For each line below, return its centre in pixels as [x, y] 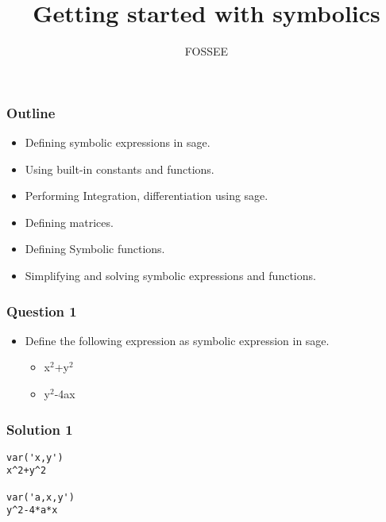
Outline [31, 112]
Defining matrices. [69, 222]
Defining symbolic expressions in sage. [118, 142]
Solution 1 [40, 429]
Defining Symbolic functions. [95, 249]
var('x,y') [35, 457]
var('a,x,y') [41, 497]
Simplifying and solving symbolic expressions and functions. [170, 275]
